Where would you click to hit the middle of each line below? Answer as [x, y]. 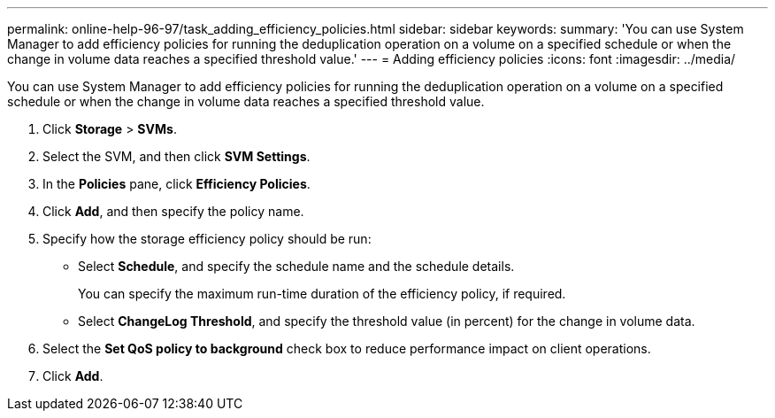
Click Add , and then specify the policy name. [173, 211]
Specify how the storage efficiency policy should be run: [207, 239]
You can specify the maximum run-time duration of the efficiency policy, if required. [322, 294]
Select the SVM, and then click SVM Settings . [176, 156]
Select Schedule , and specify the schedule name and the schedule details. [296, 266]
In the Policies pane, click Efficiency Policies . [176, 184]
